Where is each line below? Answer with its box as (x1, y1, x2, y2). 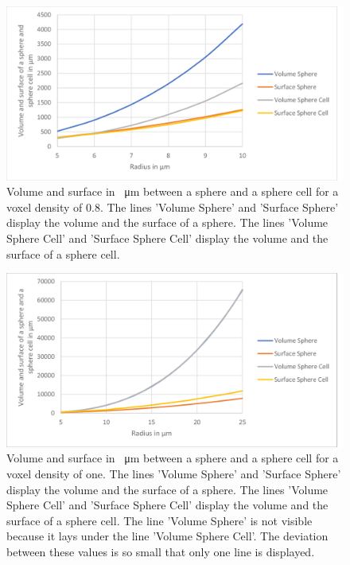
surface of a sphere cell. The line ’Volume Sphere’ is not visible (6, 512, 313, 528)
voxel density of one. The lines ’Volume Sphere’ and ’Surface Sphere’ (6, 466, 341, 481)
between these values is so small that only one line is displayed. (6, 543, 315, 559)
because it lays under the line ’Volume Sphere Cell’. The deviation (6, 528, 329, 544)
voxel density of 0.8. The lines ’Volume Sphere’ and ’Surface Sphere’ (6, 198, 339, 215)
